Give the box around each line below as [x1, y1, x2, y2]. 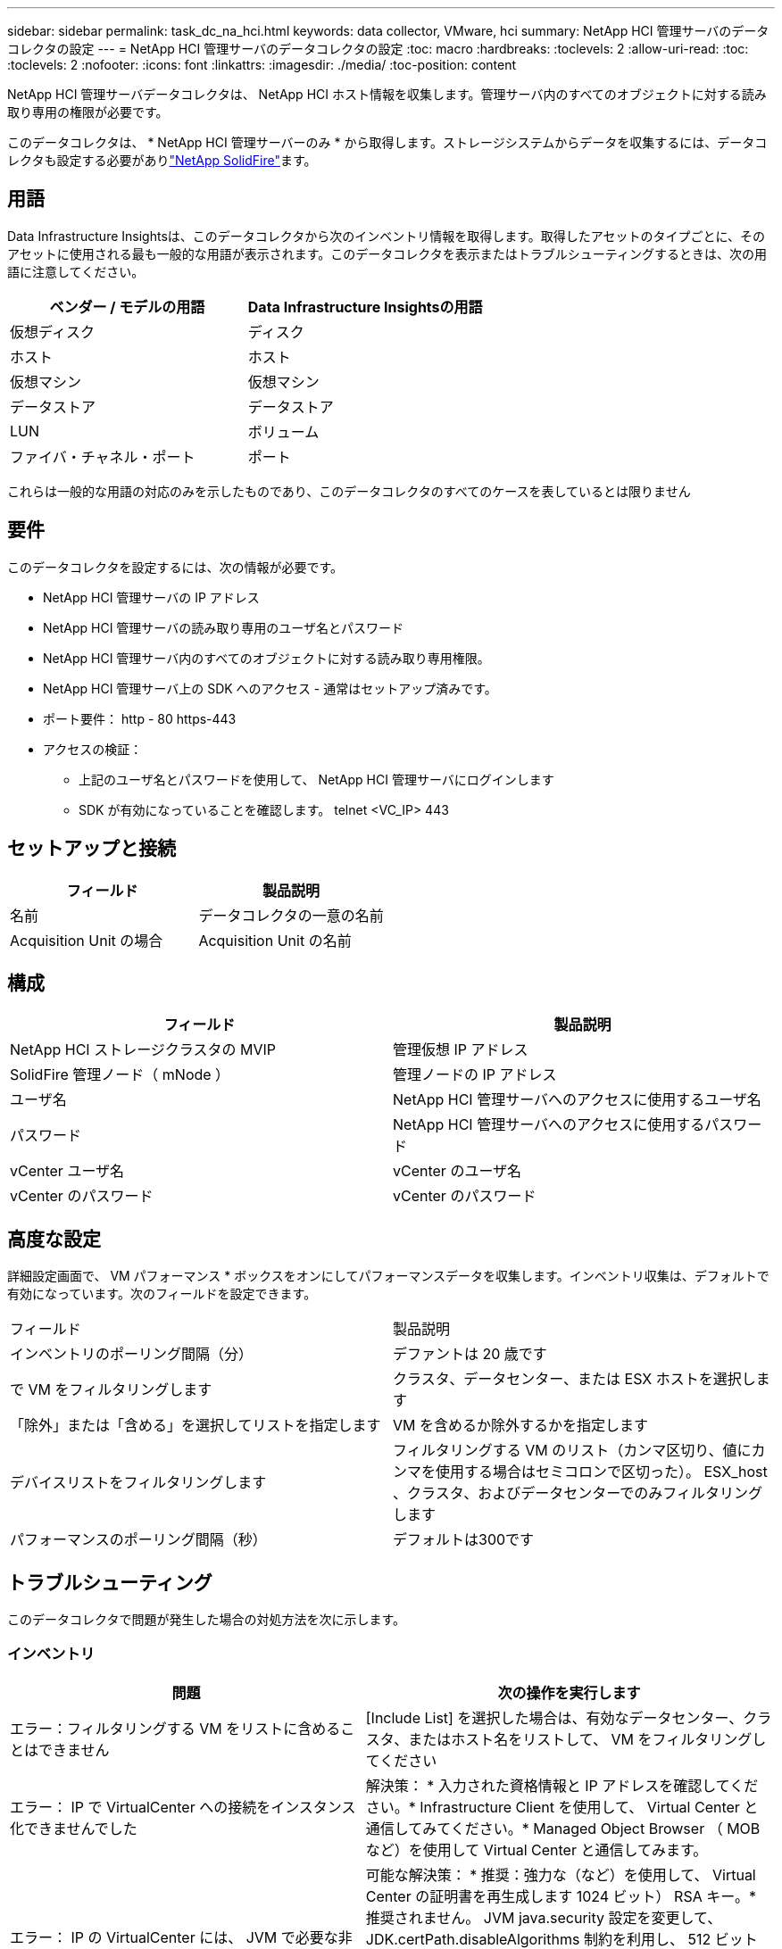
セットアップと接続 [7, 837, 176, 860]
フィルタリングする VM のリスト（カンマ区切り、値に [393, 1441, 752, 1460]
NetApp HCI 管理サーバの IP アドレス [43, 589, 260, 605]
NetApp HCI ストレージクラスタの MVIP [10, 1041, 276, 1059]
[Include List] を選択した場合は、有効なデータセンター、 [365, 1708, 744, 1727]
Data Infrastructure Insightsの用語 [247, 297, 483, 316]
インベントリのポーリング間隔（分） [10, 1345, 254, 1364]
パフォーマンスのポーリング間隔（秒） [10, 1530, 267, 1549]
